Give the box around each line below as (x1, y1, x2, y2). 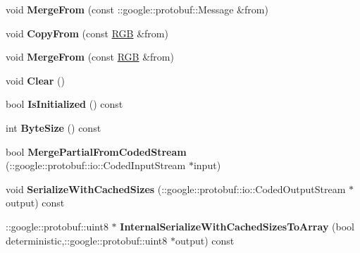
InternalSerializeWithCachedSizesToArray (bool (120, 218, 354, 233)
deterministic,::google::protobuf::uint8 (6, 233, 168, 247)
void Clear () (6, 73, 65, 87)
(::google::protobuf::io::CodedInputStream (6, 158, 186, 173)
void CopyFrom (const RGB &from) (6, 25, 168, 40)
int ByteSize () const (6, 120, 101, 135)
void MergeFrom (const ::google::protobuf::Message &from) (6, 2, 268, 16)
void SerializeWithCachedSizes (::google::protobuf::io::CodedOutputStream (6, 181, 346, 196)
